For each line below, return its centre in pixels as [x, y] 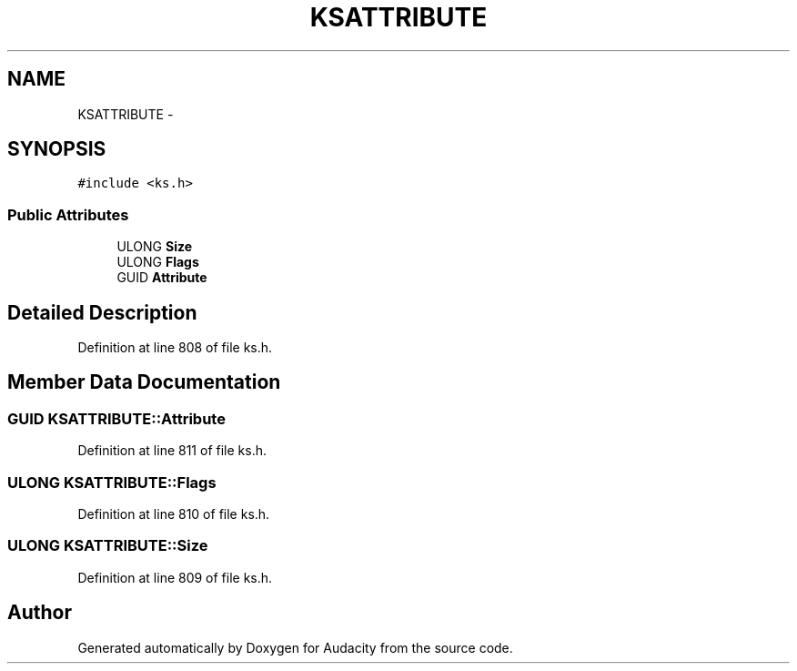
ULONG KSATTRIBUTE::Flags [112, 482]
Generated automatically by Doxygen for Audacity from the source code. [295, 647]
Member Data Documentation [144, 382]
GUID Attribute [162, 278]
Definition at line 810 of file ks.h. [174, 514]
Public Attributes [68, 214]
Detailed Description [102, 312]
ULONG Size [155, 247]
